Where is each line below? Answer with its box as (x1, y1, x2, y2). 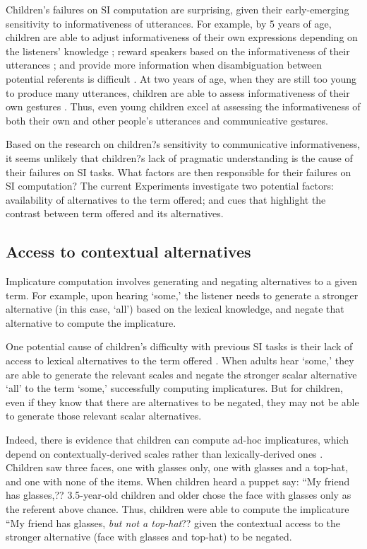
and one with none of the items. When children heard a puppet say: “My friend (6, 473, 350, 488)
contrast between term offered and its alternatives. (6, 206, 224, 221)
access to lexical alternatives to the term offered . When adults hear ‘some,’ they (6, 353, 354, 368)
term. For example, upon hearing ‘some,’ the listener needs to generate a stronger (6, 287, 359, 302)
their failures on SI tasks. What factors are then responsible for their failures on (6, 164, 351, 179)
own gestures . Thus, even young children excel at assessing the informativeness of (6, 99, 361, 114)
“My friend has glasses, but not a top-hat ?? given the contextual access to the (6, 515, 341, 530)
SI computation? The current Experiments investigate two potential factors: (6, 178, 334, 193)
